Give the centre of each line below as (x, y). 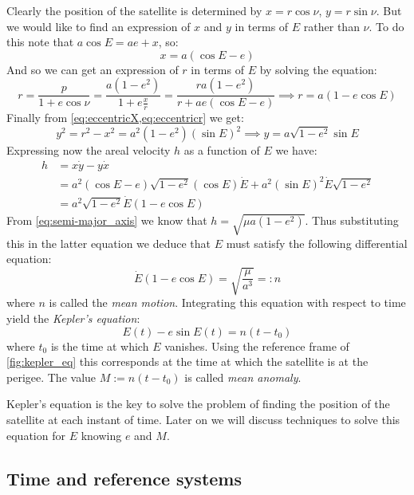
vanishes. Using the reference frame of (257, 346)
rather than (331, 26)
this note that (40, 42)
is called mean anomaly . (243, 377)
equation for (36, 435)
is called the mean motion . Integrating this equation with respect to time (227, 302)
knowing (101, 435)
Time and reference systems (124, 478)
